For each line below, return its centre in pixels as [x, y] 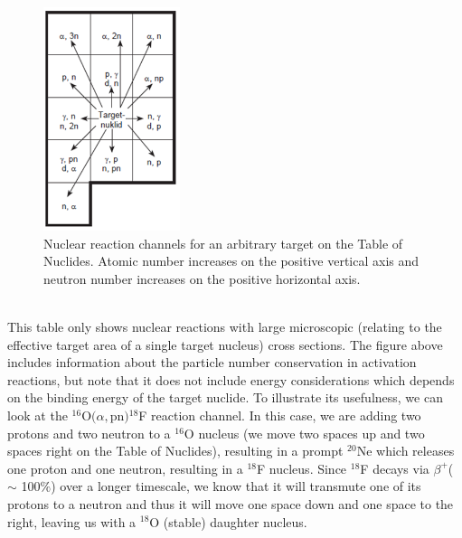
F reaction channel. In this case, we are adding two [280, 415]
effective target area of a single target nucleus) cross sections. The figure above [225, 344]
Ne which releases [405, 451]
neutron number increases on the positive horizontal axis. [202, 278]
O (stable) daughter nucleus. [228, 521]
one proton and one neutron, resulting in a [125, 468]
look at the [38, 415]
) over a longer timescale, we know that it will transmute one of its [236, 486]
